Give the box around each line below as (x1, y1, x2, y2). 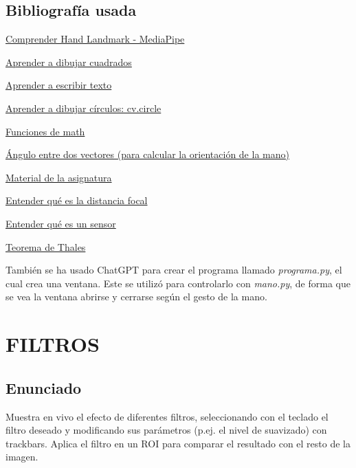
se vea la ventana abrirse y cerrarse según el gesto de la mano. (5, 289, 267, 304)
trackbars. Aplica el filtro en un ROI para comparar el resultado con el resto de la (5, 436, 351, 450)
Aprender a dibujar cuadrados (5, 54, 132, 69)
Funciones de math (5, 124, 85, 138)
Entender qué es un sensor (5, 216, 116, 230)
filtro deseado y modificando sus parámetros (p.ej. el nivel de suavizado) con (5, 423, 327, 437)
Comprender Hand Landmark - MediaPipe (5, 32, 185, 46)
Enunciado (5, 377, 82, 398)
